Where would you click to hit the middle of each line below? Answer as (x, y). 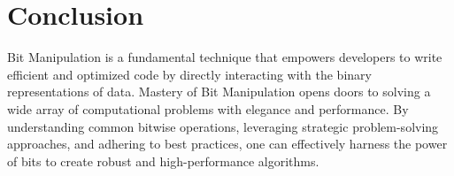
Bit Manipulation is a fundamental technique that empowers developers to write (225, 57)
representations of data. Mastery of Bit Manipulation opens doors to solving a (219, 92)
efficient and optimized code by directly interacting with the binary (189, 74)
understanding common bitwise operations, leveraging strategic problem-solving (223, 126)
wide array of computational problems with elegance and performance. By (208, 108)
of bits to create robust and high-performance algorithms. (163, 161)
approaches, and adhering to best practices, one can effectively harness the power (227, 144)
